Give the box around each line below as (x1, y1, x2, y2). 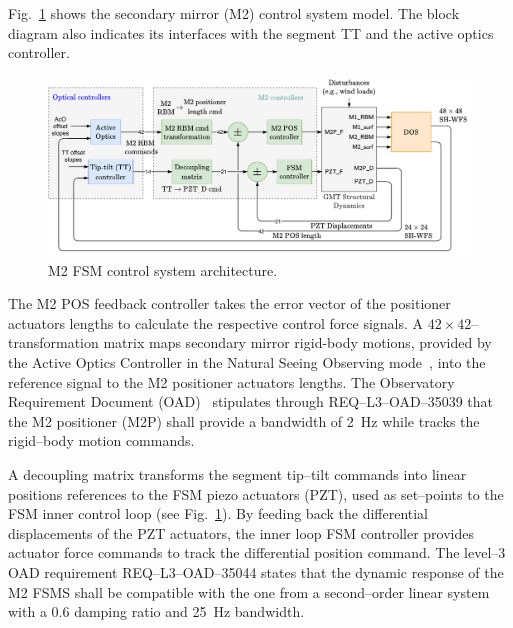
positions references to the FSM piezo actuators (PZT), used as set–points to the (8, 483, 504, 504)
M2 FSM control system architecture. (48, 259, 278, 280)
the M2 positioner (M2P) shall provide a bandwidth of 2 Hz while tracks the (8, 410, 480, 431)
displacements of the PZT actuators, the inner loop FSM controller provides (8, 522, 475, 543)
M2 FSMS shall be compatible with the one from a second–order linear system (8, 581, 490, 602)
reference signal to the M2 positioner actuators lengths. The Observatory (8, 371, 455, 392)
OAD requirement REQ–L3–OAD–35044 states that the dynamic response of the (8, 561, 504, 582)
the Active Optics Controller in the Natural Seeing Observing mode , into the (8, 352, 486, 373)
